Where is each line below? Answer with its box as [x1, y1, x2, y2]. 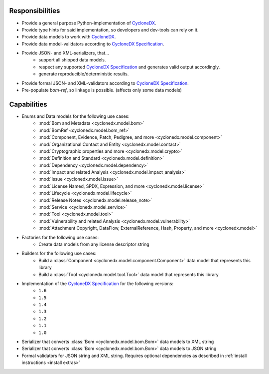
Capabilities [9, 100, 47, 108]
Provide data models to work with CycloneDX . [21, 34, 116, 40]
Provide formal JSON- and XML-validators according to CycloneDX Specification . [21, 80, 189, 86]
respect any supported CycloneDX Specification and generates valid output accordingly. [38, 64, 220, 70]
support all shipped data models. [38, 57, 106, 63]
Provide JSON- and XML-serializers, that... [21, 50, 109, 56]
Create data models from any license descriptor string [38, 241, 149, 247]
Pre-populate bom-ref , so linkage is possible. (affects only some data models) [21, 87, 182, 93]
